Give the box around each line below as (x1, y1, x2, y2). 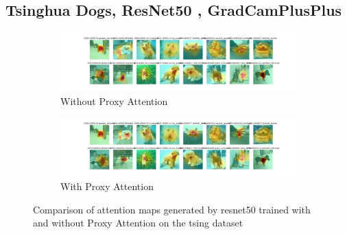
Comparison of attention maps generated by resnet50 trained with (33, 202, 311, 216)
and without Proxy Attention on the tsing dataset (33, 215, 243, 230)
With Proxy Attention (60, 178, 154, 193)
